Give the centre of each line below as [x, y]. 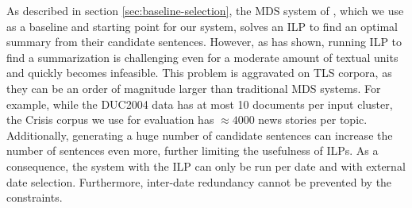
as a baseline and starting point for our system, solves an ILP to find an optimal [202, 26]
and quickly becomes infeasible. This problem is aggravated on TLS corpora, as [199, 73]
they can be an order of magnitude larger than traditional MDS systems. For [194, 88]
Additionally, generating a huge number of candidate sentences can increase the [200, 135]
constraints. [35, 197]
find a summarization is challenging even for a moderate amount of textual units [202, 57]
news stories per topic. [313, 119]
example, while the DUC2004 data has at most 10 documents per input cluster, [200, 104]
